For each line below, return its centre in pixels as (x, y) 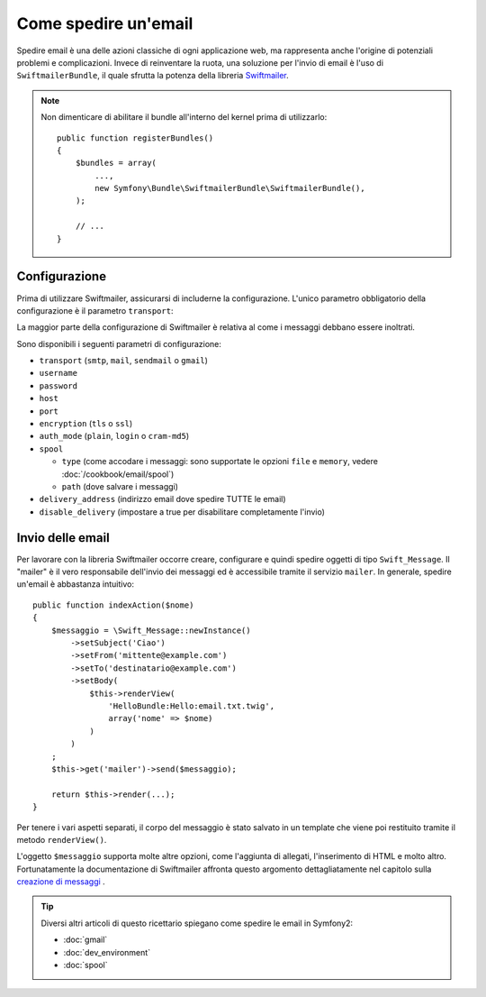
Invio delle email (63, 538)
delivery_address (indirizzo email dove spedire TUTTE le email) (163, 499)
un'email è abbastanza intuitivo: (76, 584)
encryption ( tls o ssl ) (86, 424)
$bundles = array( (116, 163)
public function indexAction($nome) (113, 605)
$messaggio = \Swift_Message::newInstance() (151, 630)
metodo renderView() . (62, 839)
